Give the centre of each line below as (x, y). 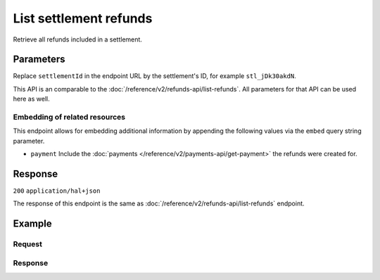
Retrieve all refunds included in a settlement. (77, 39)
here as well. (31, 99)
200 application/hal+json (57, 191)
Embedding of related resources (69, 117)
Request (27, 244)
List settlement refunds (83, 18)
